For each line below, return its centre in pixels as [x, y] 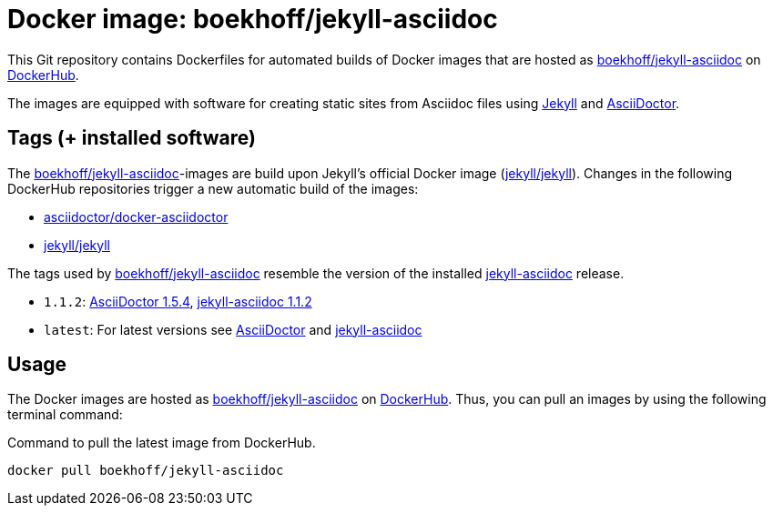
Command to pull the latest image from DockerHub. [162, 443]
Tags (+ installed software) [132, 138]
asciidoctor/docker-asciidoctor [136, 216]
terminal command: [65, 415]
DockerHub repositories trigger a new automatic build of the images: [213, 188]
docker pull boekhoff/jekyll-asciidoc [146, 471]
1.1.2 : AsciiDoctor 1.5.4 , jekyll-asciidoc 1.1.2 [178, 301]
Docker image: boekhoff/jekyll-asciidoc [253, 19]
